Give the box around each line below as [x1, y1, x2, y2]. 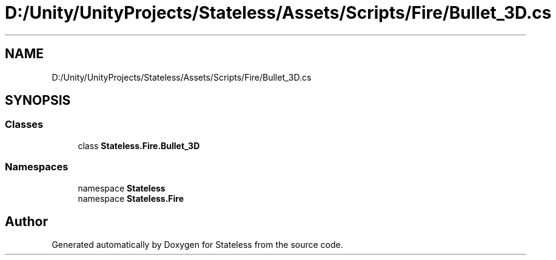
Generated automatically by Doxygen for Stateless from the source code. [52, 239, 343, 250]
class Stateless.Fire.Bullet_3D [78, 140, 200, 151]
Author [5, 213, 48, 229]
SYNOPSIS [5, 93, 71, 108]
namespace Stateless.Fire [78, 193, 184, 204]
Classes [5, 118, 44, 131]
